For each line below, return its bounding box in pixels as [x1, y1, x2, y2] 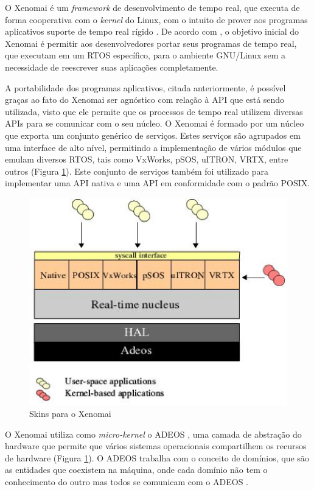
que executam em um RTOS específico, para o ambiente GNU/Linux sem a [5, 49, 286, 61]
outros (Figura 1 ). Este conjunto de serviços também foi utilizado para [5, 164, 268, 177]
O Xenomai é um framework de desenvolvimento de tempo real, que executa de [5, 1, 300, 13]
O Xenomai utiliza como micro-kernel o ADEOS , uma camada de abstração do [5, 427, 302, 440]
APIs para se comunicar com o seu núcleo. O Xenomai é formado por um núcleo [5, 117, 304, 130]
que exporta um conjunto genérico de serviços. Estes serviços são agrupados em [5, 128, 301, 141]
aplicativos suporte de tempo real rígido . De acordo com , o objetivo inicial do [5, 25, 299, 38]
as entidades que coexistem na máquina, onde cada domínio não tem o [5, 463, 268, 476]
